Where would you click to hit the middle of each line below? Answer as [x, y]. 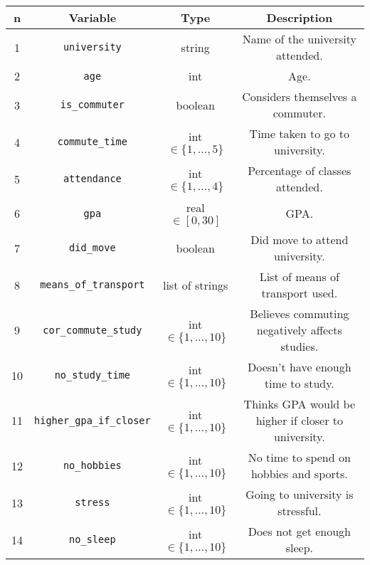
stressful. [300, 511]
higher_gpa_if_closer [92, 420]
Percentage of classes [300, 170]
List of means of [300, 276]
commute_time [92, 142]
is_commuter [92, 105]
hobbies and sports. [299, 474]
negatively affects [299, 330]
